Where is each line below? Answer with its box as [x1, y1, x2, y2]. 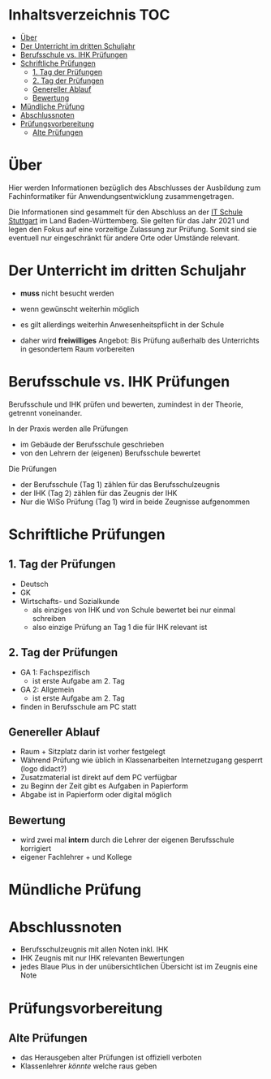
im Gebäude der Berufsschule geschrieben [19, 439, 165, 449]
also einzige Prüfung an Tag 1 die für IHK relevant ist [32, 622, 208, 632]
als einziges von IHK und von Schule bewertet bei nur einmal [32, 605, 235, 615]
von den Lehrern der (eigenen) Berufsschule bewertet [19, 448, 201, 458]
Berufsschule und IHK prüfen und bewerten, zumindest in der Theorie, [8, 399, 243, 409]
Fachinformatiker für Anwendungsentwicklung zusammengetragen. [8, 191, 234, 201]
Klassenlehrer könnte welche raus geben [19, 1061, 157, 1071]
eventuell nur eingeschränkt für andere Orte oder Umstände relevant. [8, 233, 240, 243]
